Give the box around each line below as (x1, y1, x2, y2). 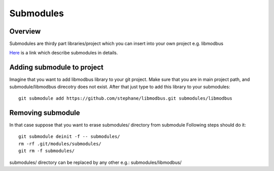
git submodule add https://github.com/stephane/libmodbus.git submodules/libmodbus (18, 96, 233, 101)
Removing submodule (9, 108, 80, 117)
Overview (9, 27, 41, 36)
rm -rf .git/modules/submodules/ (18, 140, 101, 147)
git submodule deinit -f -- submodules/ (18, 134, 120, 139)
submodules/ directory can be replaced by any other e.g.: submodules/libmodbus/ (9, 159, 182, 165)
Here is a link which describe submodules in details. (9, 50, 118, 56)
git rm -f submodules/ (18, 148, 75, 154)
